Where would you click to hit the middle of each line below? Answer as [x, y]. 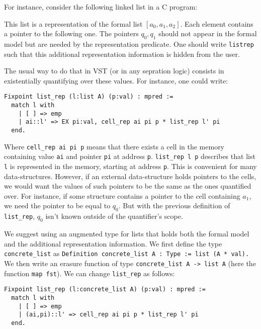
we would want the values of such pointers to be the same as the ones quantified [128, 186]
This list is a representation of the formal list [73, 23]
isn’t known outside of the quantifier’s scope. [114, 216]
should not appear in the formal [208, 33]
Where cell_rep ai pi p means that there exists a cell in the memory [114, 146]
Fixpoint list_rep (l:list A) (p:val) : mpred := [89, 97]
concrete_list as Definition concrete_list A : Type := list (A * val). [127, 253]
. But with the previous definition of [174, 205]
